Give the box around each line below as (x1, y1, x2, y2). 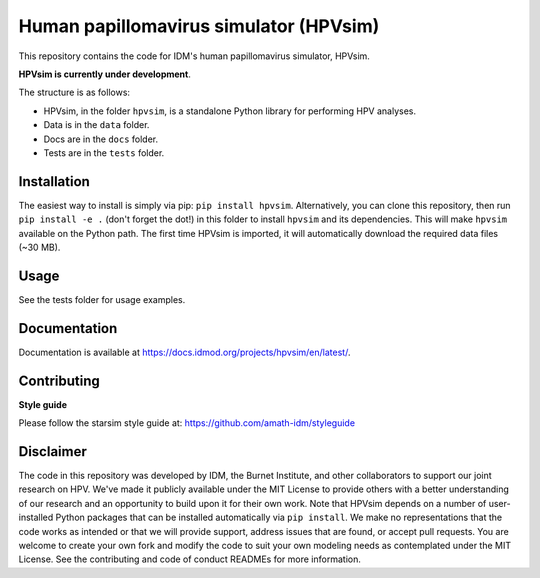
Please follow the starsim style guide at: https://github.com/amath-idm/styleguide (18, 417, 355, 429)
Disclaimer (18, 443, 87, 460)
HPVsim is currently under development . (18, 68, 192, 80)
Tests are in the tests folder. (43, 146, 165, 159)
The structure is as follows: (18, 86, 130, 99)
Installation (18, 173, 90, 190)
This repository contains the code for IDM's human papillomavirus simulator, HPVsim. (18, 50, 370, 62)
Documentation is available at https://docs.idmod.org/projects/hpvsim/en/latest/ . (18, 346, 351, 358)
